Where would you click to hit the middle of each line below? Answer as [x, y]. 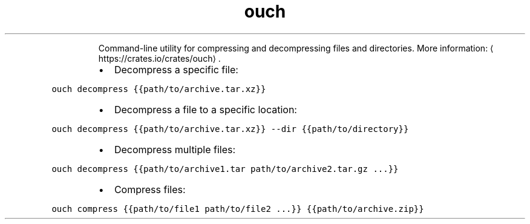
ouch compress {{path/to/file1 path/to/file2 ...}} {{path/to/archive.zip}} [238, 209]
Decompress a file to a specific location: [205, 109]
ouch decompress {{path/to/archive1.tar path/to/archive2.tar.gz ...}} [225, 169]
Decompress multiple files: [175, 149]
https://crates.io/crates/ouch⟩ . [159, 58]
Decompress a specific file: [176, 69]
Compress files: [150, 189]
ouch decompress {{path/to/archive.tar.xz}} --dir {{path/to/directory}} [230, 129]
